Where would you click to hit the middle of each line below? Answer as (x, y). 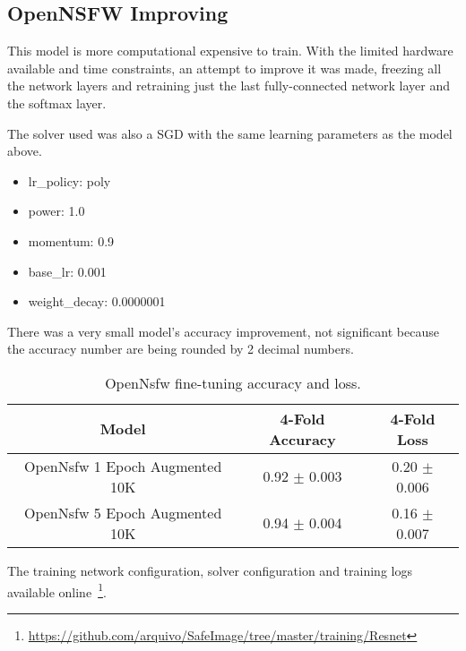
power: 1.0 (56, 211)
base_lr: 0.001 (67, 271)
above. (25, 151)
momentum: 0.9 (71, 240)
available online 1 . (57, 590)
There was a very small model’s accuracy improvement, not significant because (223, 331)
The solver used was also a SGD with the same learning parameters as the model (230, 133)
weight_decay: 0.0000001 (97, 301)
